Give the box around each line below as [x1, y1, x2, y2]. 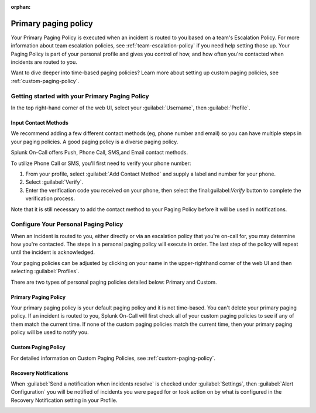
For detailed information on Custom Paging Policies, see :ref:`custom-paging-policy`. [11, 355, 216, 362]
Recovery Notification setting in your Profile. [11, 397, 118, 404]
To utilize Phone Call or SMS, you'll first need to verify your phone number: [11, 160, 191, 167]
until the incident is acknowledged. [11, 249, 95, 256]
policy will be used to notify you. [11, 329, 89, 336]
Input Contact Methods [11, 119, 68, 126]
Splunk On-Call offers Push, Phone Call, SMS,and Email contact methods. [11, 149, 188, 156]
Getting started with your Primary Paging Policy [11, 92, 149, 100]
